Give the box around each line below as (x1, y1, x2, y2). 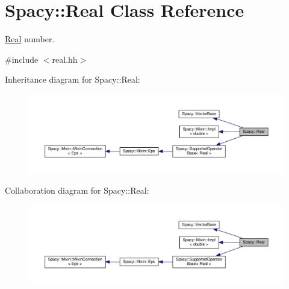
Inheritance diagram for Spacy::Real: (5, 73, 140, 86)
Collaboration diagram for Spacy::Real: (5, 184, 149, 197)
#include (5, 52, 39, 65)
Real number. (5, 33, 55, 45)
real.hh (52, 52, 78, 65)
